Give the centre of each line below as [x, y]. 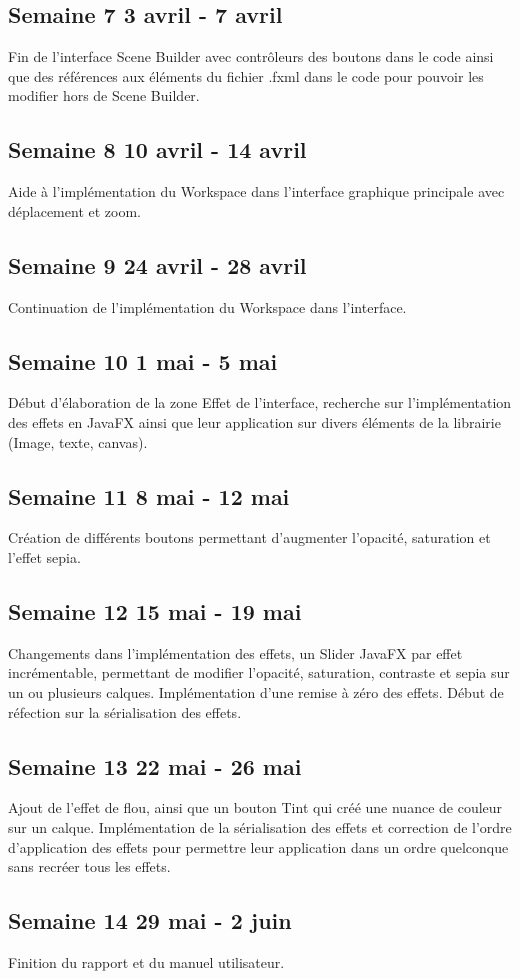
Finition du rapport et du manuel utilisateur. [146, 961]
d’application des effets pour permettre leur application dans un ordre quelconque [258, 846]
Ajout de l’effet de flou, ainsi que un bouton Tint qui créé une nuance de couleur [255, 807]
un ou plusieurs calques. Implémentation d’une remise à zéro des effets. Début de [256, 691]
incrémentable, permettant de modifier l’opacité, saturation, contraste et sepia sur [259, 672]
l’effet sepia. [44, 556]
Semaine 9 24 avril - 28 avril [157, 264]
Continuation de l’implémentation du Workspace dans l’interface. [207, 306]
